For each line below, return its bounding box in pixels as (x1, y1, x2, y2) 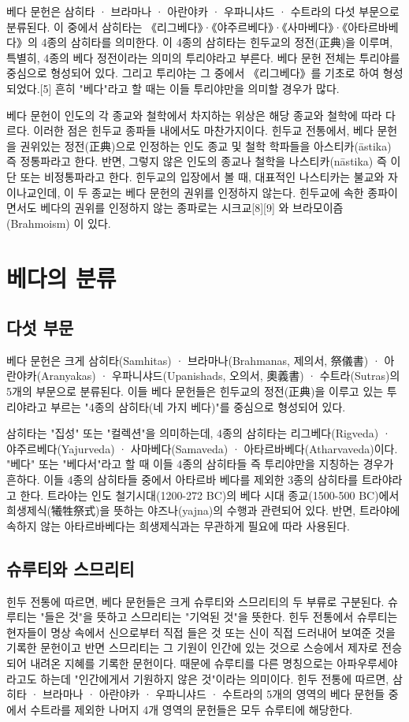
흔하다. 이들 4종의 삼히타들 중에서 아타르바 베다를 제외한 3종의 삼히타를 (6, 471, 359, 488)
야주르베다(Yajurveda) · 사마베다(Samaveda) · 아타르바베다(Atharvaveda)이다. (6, 440, 398, 456)
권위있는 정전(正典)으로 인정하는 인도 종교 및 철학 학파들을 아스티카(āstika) (20, 137, 392, 154)
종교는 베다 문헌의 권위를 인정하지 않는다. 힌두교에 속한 (91, 184, 364, 200)
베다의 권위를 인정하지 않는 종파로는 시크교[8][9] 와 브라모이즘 (40, 199, 344, 216)
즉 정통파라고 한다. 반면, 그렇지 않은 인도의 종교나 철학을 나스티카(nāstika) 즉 (6, 153, 387, 169)
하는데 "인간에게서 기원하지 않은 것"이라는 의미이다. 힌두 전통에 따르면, (40, 670, 389, 687)
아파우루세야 (336, 655, 398, 671)
